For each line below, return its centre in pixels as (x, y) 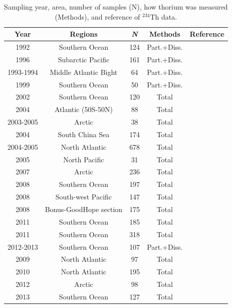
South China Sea (84, 134)
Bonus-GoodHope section (84, 209)
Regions (84, 34)
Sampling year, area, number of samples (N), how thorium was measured (116, 7)
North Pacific (84, 159)
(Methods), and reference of (97, 16)
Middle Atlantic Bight (84, 72)
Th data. (164, 16)
